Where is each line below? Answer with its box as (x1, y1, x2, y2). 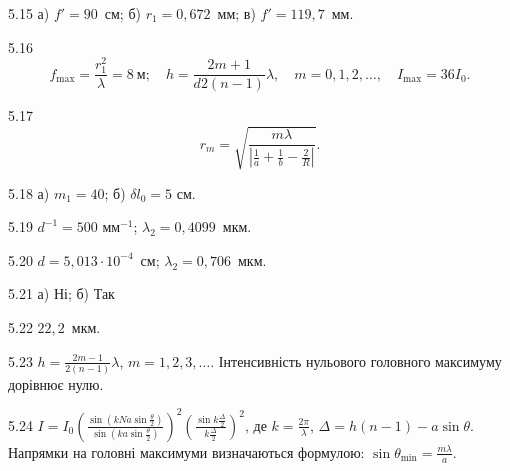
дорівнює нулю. (8, 373, 104, 394)
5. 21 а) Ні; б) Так (8, 283, 115, 304)
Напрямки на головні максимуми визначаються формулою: (8, 441, 365, 462)
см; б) (104, 3, 141, 23)
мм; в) (217, 3, 256, 23)
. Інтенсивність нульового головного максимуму (210, 350, 502, 371)
